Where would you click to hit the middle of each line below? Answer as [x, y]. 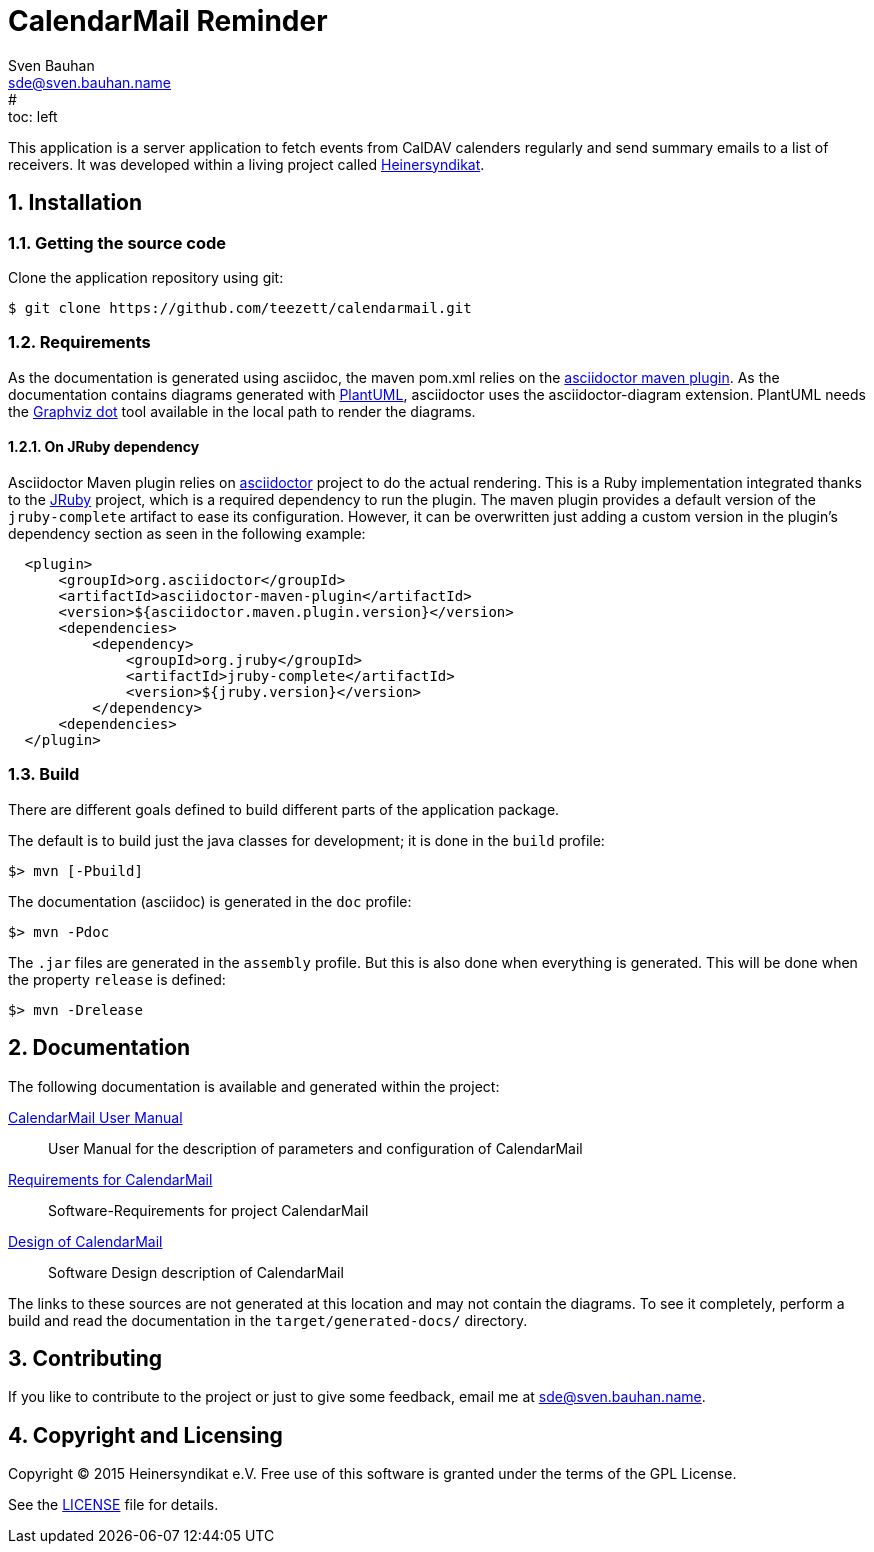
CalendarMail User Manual [95, 1117]
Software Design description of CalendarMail [196, 1272]
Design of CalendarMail [85, 1241]
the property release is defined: [117, 979]
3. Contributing [85, 1358]
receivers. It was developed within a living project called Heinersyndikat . [246, 164]
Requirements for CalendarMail [110, 1179]
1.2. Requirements [79, 342]
